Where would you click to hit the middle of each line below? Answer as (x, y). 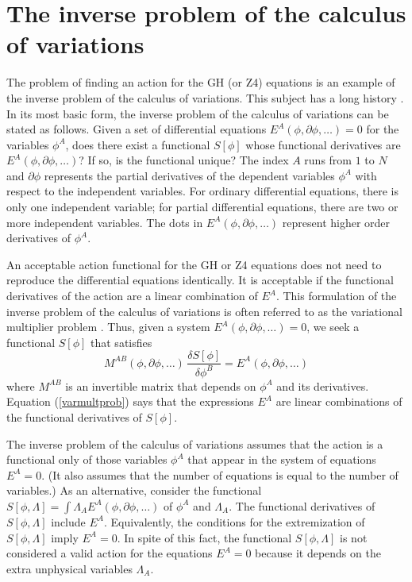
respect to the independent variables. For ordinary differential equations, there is (202, 191)
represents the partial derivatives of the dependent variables (189, 175)
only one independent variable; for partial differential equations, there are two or (202, 207)
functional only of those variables (87, 459)
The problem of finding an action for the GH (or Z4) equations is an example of (201, 82)
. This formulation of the (336, 296)
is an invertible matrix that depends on (161, 385)
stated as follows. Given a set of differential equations (137, 129)
